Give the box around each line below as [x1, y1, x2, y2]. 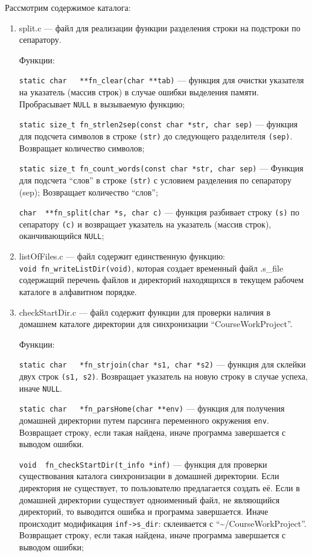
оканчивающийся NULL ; [19, 229, 104, 242]
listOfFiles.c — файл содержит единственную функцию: [19, 250, 225, 263]
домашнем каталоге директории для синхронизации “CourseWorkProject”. [19, 317, 293, 330]
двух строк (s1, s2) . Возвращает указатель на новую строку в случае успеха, [19, 369, 308, 382]
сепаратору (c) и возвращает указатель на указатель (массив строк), [19, 217, 272, 230]
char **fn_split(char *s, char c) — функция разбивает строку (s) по [19, 206, 299, 218]
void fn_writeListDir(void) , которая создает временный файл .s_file [19, 261, 284, 274]
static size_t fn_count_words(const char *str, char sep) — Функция [19, 162, 304, 174]
